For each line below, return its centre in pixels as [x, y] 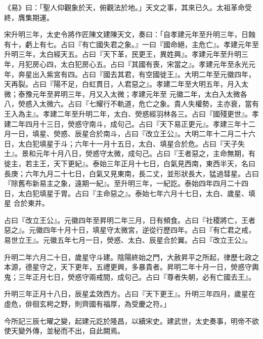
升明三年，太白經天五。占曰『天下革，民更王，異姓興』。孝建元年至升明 [123, 54]
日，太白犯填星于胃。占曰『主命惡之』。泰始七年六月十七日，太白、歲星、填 [130, 193]
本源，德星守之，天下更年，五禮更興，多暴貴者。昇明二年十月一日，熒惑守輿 [131, 267]
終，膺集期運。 [29, 17]
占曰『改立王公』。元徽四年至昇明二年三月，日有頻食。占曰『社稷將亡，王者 [130, 220]
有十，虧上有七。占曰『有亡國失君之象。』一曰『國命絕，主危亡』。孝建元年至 [131, 44]
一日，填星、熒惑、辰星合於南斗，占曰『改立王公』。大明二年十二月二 [126, 134]
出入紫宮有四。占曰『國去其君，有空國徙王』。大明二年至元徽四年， [144, 74]
